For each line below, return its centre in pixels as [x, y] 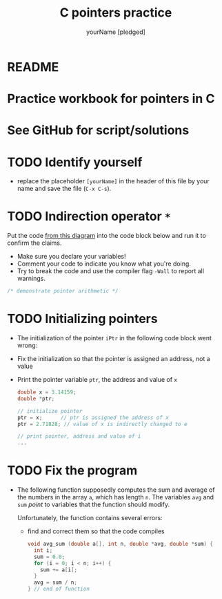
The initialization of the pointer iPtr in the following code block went [114, 338]
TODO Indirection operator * [89, 216]
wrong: [27, 345]
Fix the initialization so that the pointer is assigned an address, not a [113, 359]
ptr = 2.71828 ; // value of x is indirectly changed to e [102, 424]
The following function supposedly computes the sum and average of [116, 490]
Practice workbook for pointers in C [111, 99]
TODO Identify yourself [75, 162]
